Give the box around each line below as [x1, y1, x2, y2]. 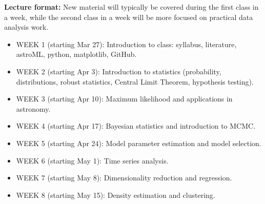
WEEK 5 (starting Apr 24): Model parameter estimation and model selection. [16, 137, 261, 148]
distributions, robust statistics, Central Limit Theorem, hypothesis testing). [16, 76, 254, 87]
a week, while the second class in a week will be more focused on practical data [4, 11, 253, 22]
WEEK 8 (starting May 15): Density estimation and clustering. [16, 189, 215, 200]
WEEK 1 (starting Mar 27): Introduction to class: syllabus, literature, [16, 38, 237, 49]
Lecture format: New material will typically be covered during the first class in [4, 2, 259, 12]
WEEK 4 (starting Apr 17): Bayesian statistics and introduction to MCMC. [16, 120, 256, 131]
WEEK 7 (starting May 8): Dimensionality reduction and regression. [16, 172, 232, 183]
